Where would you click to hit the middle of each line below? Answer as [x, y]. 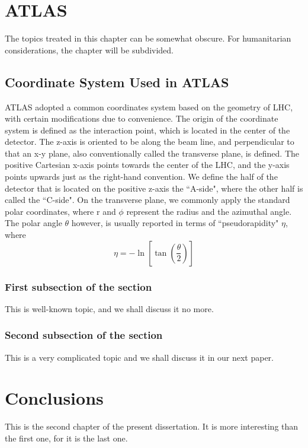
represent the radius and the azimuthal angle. [209, 211]
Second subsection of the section [84, 335]
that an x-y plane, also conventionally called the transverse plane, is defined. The [152, 153]
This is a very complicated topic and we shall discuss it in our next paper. [139, 357]
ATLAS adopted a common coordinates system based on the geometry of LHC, [149, 107]
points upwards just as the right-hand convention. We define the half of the [141, 177]
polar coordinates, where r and [60, 211]
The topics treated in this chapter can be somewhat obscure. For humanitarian [148, 38]
